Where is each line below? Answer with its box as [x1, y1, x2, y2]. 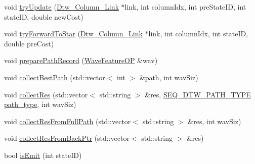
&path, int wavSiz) [139, 72, 198, 82]
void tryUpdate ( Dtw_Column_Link [4, 2, 119, 12]
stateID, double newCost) [4, 11, 83, 22]
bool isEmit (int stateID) [4, 149, 82, 160]
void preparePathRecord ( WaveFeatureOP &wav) [4, 55, 158, 66]
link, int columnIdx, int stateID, [148, 28, 248, 39]
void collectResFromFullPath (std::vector [4, 116, 131, 126]
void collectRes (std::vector [4, 89, 88, 99]
